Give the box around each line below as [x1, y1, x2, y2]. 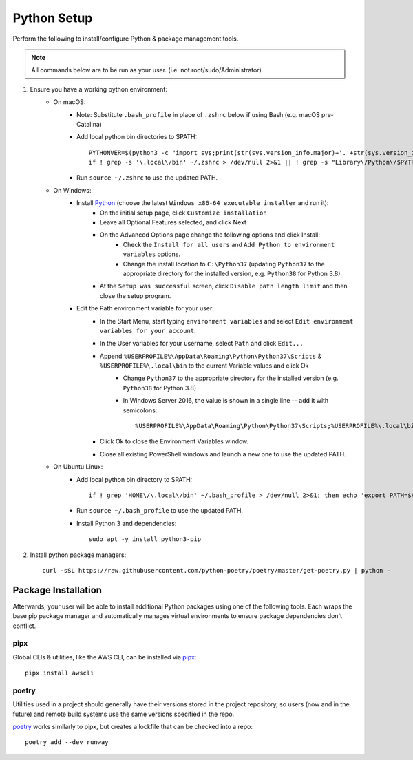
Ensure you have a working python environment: [30, 85, 168, 93]
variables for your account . [100, 326, 196, 335]
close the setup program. [100, 291, 171, 299]
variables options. [123, 250, 180, 258]
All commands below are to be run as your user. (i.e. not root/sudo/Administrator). [31, 66, 264, 74]
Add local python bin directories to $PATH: [76, 133, 198, 141]
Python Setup [12, 10, 93, 25]
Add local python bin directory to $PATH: [76, 475, 193, 483]
